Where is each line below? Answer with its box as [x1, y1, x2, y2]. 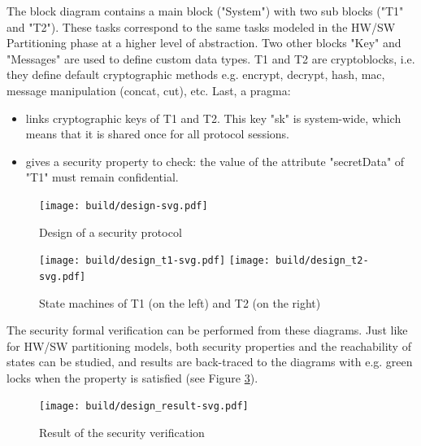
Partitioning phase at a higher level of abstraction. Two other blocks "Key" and [7, 34, 401, 51]
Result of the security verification [39, 424, 205, 441]
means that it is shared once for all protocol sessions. [25, 125, 289, 142]
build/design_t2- [276, 255, 369, 267]
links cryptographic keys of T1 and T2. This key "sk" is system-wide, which [25, 109, 401, 126]
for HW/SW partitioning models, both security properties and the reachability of [7, 337, 411, 354]
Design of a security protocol [39, 223, 182, 240]
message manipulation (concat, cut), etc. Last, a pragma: [7, 81, 291, 98]
